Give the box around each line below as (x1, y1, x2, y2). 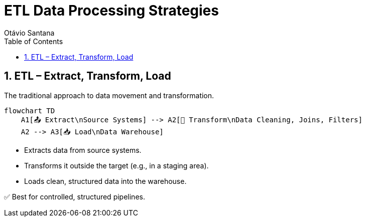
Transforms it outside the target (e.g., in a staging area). (24, 161, 209, 170)
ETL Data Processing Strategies (4, 2, 219, 19)
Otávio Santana (4, 28, 55, 37)
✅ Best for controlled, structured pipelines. (4, 192, 145, 201)
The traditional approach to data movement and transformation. (4, 91, 214, 100)
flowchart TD (4, 106, 55, 115)
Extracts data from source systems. (24, 145, 142, 154)
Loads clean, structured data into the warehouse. (24, 176, 187, 185)
